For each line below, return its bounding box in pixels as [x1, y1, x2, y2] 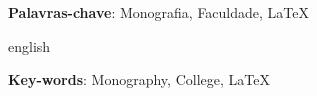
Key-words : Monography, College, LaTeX [8, 69, 270, 90]
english [8, 35, 51, 56]
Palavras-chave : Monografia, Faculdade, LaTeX [8, 2, 309, 22]
